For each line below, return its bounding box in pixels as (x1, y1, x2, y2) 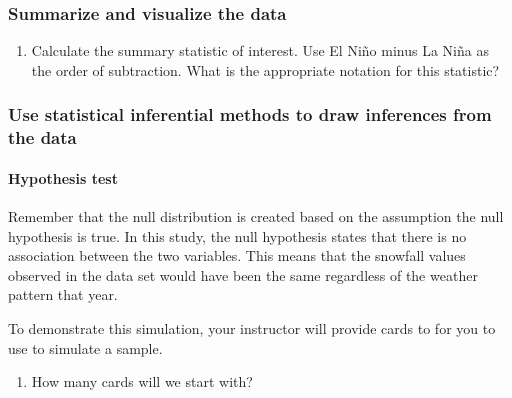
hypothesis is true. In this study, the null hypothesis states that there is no (8, 225, 467, 246)
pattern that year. (8, 284, 118, 305)
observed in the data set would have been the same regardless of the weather (8, 264, 478, 285)
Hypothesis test (8, 167, 118, 188)
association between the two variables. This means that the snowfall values (8, 245, 466, 266)
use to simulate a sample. (8, 337, 163, 358)
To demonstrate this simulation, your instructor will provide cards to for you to (8, 317, 496, 338)
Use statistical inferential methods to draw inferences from (8, 102, 492, 127)
